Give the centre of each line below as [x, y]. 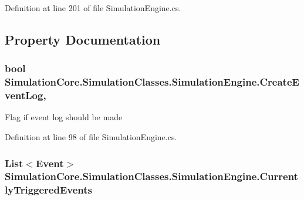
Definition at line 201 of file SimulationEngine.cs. [93, 8]
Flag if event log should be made [64, 117]
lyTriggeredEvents [48, 190]
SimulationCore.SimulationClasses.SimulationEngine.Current [151, 176]
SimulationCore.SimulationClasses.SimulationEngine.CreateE [152, 82]
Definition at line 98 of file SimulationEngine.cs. [91, 137]
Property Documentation [83, 39]
